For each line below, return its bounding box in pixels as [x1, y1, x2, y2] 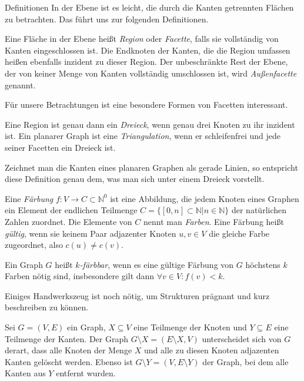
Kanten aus [5, 367, 46, 379]
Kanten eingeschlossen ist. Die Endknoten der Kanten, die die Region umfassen [5, 44, 290, 56]
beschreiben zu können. [5, 301, 89, 313]
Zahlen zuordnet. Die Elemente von [5, 215, 132, 227]
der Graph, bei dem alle [202, 355, 289, 367]
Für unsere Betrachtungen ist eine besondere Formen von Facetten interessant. [5, 98, 288, 111]
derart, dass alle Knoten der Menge [5, 344, 132, 356]
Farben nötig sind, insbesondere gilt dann [5, 270, 155, 282]
